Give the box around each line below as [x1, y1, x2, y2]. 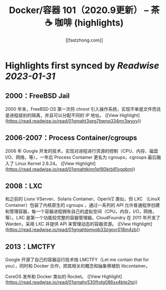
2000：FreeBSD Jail [5, 92, 70, 100]
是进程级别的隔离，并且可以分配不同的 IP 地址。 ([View [5, 112, 119, 118]
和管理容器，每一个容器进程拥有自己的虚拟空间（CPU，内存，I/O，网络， [5, 208, 157, 214]
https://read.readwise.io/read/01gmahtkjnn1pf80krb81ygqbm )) [7, 166, 135, 172]
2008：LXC [5, 181, 43, 190]
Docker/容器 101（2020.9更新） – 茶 [9, 5, 159, 16]
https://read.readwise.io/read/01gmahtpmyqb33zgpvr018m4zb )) [7, 226, 140, 233]
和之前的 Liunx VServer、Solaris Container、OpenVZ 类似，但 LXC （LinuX [5, 196, 160, 202]
